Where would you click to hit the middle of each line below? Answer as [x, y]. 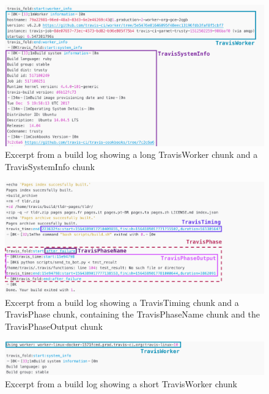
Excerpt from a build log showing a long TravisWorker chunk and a [131, 154]
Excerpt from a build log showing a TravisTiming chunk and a [122, 302]
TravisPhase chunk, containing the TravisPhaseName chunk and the [132, 314]
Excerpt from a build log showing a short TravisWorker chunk [121, 383]
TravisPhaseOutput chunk [54, 326]
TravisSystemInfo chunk [50, 167]
